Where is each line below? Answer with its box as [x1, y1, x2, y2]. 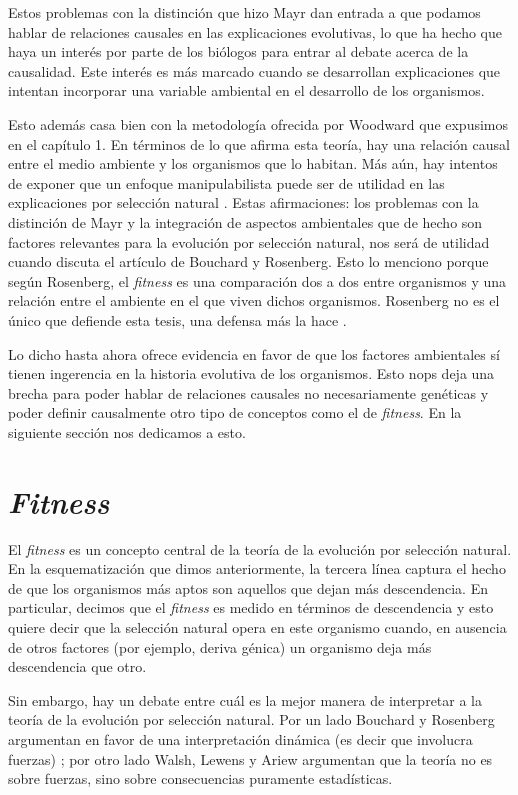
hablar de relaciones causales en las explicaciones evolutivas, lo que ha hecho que [8, 21, 502, 42]
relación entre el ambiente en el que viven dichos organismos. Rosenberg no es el [8, 290, 500, 311]
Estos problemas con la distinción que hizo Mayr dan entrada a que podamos [8, 2, 481, 22]
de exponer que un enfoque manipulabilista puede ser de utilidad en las [8, 172, 445, 193]
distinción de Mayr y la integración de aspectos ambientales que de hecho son [8, 211, 483, 232]
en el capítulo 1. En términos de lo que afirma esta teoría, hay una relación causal [8, 133, 510, 154]
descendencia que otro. [8, 656, 147, 677]
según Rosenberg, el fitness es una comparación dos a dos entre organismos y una [8, 270, 507, 291]
